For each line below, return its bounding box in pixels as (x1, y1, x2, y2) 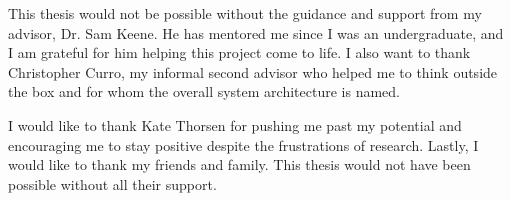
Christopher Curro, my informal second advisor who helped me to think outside (8, 61, 498, 82)
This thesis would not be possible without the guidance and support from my (8, 3, 482, 23)
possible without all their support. (8, 173, 217, 194)
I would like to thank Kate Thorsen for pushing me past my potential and (8, 114, 462, 135)
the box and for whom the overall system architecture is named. (8, 81, 400, 102)
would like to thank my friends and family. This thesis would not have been (8, 154, 471, 175)
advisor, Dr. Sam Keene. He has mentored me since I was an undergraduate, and (8, 22, 504, 43)
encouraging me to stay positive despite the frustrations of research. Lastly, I (8, 134, 479, 155)
